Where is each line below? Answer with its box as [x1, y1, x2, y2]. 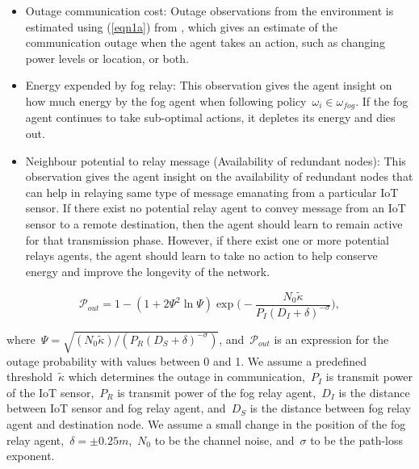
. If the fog [355, 92, 409, 109]
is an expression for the [274, 330, 389, 347]
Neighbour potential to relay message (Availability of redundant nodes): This [25, 152, 406, 169]
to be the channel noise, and [154, 431, 295, 448]
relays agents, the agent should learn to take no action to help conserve [25, 247, 378, 264]
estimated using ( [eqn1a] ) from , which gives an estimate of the [25, 18, 337, 35]
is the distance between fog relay [249, 400, 411, 417]
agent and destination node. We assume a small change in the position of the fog [6, 415, 406, 432]
